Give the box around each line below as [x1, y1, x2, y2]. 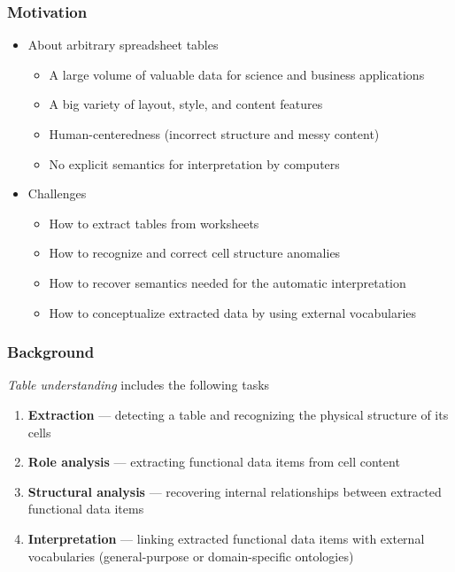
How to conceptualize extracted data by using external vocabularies [49, 303, 417, 321]
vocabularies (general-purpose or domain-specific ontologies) [27, 546, 354, 565]
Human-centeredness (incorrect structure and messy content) [49, 125, 380, 143]
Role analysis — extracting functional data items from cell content [27, 452, 400, 471]
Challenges [27, 184, 87, 203]
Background [7, 341, 95, 363]
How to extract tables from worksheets [49, 213, 259, 232]
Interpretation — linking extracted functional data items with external [27, 529, 425, 547]
